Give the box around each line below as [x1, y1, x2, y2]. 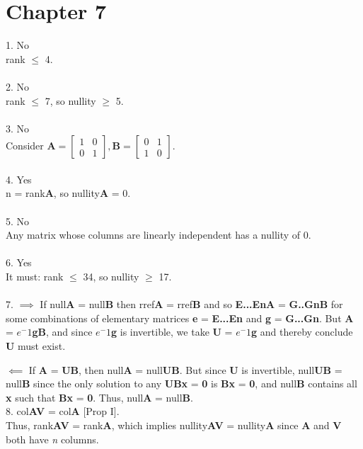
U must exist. [6, 339, 66, 353]
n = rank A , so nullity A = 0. [6, 186, 131, 200]
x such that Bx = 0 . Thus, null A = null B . [6, 390, 193, 404]
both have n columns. [6, 431, 99, 446]
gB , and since [32, 324, 93, 339]
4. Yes [6, 171, 32, 186]
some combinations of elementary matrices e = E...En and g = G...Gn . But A [6, 310, 354, 325]
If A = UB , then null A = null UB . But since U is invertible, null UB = [28, 362, 342, 377]
